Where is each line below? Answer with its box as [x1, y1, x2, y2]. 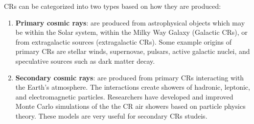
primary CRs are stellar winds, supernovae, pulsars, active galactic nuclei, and [15, 46, 250, 56]
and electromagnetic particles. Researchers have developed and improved [15, 91, 233, 101]
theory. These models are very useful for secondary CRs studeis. [15, 110, 208, 121]
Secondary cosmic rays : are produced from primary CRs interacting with [15, 72, 244, 82]
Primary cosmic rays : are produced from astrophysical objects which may [15, 17, 245, 27]
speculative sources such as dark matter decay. [15, 55, 155, 66]
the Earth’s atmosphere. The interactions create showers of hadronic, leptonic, [15, 82, 250, 92]
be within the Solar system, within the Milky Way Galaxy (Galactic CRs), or [15, 27, 248, 37]
